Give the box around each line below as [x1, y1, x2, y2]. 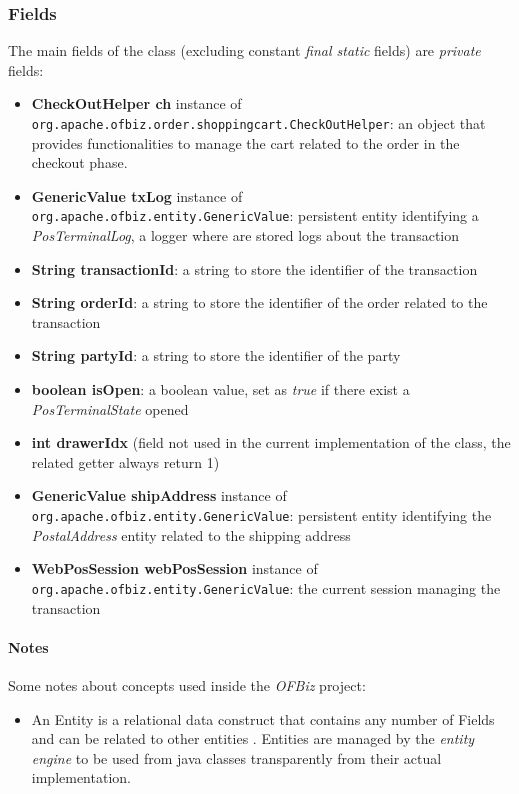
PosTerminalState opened [31, 398, 189, 419]
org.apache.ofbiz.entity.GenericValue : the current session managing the [31, 577, 501, 598]
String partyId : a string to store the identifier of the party [31, 345, 401, 366]
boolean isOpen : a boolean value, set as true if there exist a [31, 379, 410, 400]
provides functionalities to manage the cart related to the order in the [31, 132, 460, 153]
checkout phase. [31, 152, 128, 173]
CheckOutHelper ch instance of [31, 93, 242, 114]
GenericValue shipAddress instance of [31, 485, 287, 506]
